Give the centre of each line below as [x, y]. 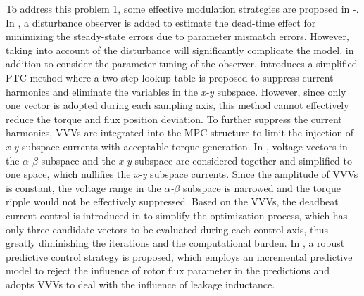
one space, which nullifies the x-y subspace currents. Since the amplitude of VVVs [182, 174]
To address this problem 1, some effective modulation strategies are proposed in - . [182, 8]
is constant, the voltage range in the [83, 187]
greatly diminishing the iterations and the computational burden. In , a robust [175, 243]
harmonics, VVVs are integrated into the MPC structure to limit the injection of [180, 133]
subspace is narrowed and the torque [262, 187]
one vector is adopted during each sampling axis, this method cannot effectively [177, 105]
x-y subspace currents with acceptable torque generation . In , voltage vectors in [177, 146]
